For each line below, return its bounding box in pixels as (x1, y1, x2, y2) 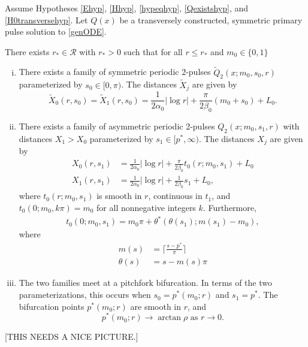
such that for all (123, 45, 183, 58)
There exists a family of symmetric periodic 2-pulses (19, 65, 211, 78)
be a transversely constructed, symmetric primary (119, 13, 303, 26)
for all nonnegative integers (96, 201, 196, 213)
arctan (158, 313, 182, 322)
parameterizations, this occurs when (19, 288, 151, 301)
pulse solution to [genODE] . (5, 25, 107, 38)
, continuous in (148, 189, 203, 202)
